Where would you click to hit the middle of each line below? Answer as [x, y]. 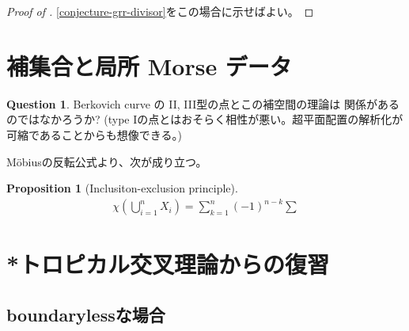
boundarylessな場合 [86, 314]
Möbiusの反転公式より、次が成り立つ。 [107, 161]
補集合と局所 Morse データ [149, 65]
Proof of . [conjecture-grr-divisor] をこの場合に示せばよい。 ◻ [160, 11]
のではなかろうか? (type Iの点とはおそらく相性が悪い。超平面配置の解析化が [205, 119]
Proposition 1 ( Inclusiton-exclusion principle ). [122, 188]
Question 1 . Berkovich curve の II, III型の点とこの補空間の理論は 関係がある [203, 103]
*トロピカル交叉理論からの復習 [168, 264]
